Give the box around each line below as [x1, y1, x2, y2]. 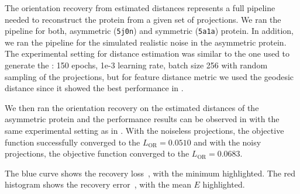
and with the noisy [194, 136, 261, 148]
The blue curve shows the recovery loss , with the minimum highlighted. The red [5, 167, 296, 179]
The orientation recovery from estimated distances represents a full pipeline [5, 2, 275, 13]
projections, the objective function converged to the [5, 147, 189, 160]
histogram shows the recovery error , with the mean [5, 178, 191, 190]
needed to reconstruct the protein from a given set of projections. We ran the [5, 13, 281, 25]
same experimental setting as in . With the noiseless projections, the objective [5, 124, 284, 136]
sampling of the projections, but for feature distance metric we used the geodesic [5, 70, 294, 82]
